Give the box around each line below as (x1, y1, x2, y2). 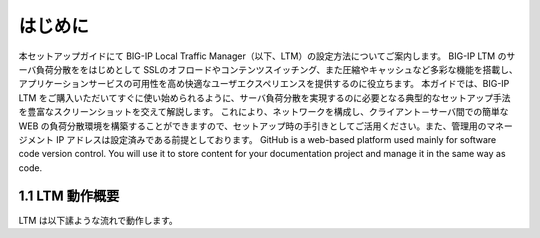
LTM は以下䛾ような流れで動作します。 (18, 214, 179, 226)
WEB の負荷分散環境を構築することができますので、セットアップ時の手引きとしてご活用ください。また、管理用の (18, 120, 487, 132)
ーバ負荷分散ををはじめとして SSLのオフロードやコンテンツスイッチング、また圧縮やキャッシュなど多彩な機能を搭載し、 (18, 63, 519, 75)
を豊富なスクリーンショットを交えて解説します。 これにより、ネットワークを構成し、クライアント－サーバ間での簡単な (18, 106, 509, 118)
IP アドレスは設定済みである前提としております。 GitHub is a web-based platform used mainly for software (55, 133, 497, 145)
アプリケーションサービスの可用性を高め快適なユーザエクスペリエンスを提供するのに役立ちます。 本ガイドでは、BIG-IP (18, 78, 510, 90)
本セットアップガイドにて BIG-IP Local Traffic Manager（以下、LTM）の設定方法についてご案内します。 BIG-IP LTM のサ (18, 50, 516, 62)
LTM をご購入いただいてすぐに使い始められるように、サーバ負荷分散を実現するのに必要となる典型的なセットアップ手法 (18, 91, 511, 104)
